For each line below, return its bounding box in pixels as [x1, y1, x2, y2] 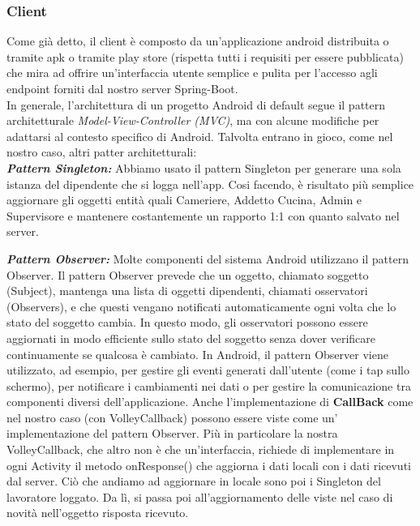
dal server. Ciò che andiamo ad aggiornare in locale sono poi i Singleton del [6, 473, 381, 490]
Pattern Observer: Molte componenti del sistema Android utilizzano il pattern [6, 250, 409, 267]
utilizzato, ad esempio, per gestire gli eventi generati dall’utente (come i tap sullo [6, 361, 409, 378]
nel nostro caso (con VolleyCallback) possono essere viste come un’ [6, 408, 338, 426]
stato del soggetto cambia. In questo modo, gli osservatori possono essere [6, 314, 368, 331]
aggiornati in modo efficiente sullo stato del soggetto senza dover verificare [6, 329, 376, 346]
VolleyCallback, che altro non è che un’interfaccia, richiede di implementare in [6, 441, 395, 458]
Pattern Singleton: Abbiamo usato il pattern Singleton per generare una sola [6, 159, 401, 176]
